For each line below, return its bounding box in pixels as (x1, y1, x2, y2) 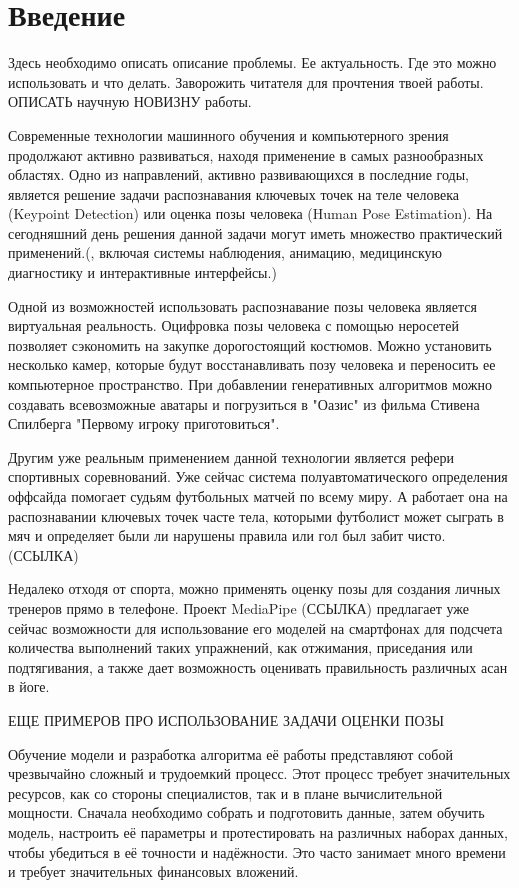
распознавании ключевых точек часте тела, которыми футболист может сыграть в (8, 505, 504, 526)
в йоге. (8, 676, 50, 697)
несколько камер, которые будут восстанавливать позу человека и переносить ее (8, 354, 496, 375)
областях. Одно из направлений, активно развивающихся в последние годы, (8, 164, 469, 185)
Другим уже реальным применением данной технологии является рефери (8, 446, 454, 467)
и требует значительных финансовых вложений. (8, 861, 299, 882)
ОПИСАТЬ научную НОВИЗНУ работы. (8, 91, 252, 112)
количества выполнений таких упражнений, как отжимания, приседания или (8, 637, 473, 658)
